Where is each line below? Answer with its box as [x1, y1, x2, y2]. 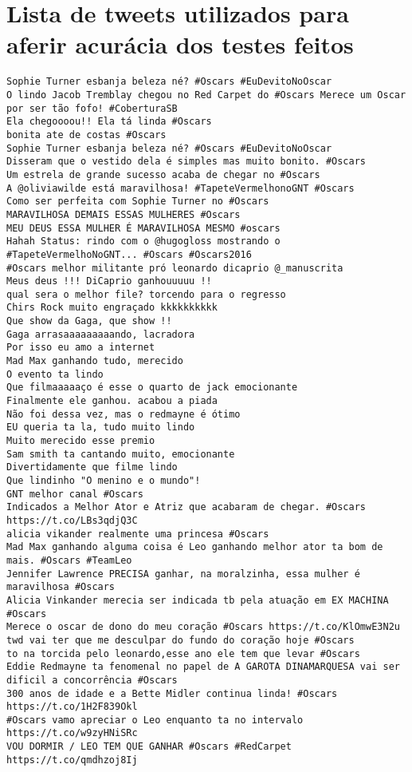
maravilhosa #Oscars [6, 581, 116, 593]
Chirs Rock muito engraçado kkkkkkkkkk [6, 302, 218, 314]
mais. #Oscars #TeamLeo [6, 554, 132, 566]
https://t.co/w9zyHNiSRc [6, 727, 138, 739]
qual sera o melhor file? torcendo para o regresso [6, 288, 286, 300]
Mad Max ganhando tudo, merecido [6, 355, 183, 367]
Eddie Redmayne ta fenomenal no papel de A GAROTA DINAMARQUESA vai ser [6, 661, 400, 673]
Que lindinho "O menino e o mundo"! [6, 475, 201, 486]
